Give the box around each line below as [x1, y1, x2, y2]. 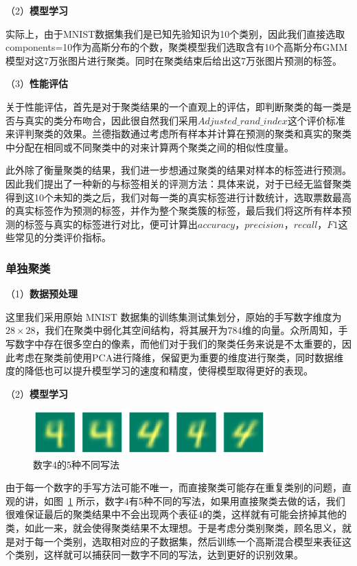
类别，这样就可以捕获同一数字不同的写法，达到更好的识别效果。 [14, 547, 303, 562]
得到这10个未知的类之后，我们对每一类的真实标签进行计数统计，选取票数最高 [5, 190, 352, 204]
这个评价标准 [287, 113, 345, 127]
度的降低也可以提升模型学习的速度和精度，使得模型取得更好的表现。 [5, 363, 313, 378]
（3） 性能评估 [5, 76, 68, 91]
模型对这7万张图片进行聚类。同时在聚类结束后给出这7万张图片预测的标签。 [5, 53, 342, 67]
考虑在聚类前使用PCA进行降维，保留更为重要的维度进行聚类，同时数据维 [14, 350, 344, 364]
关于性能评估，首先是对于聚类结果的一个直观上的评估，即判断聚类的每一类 [5, 99, 342, 113]
